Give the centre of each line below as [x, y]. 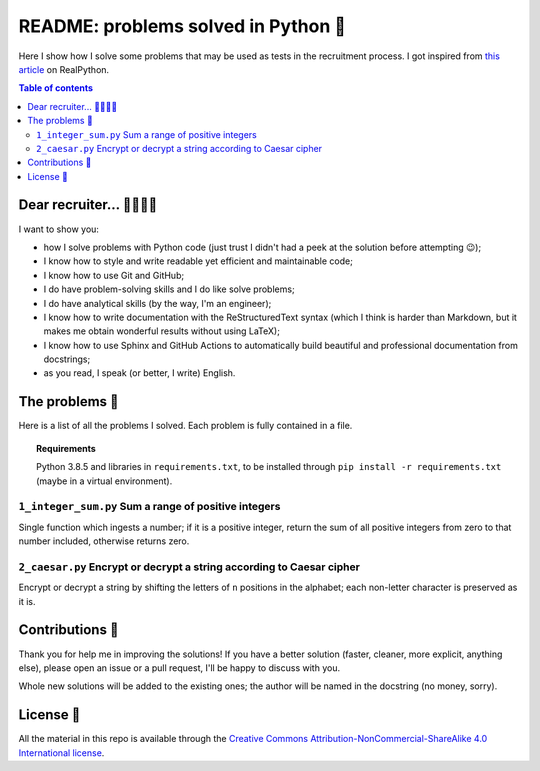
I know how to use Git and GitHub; [114, 275]
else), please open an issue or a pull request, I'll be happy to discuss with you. [179, 667]
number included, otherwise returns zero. [104, 541]
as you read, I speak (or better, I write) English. [139, 373]
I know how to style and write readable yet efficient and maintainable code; [198, 261]
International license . [61, 752]
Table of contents [56, 88]
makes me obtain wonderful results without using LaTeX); [161, 331]
